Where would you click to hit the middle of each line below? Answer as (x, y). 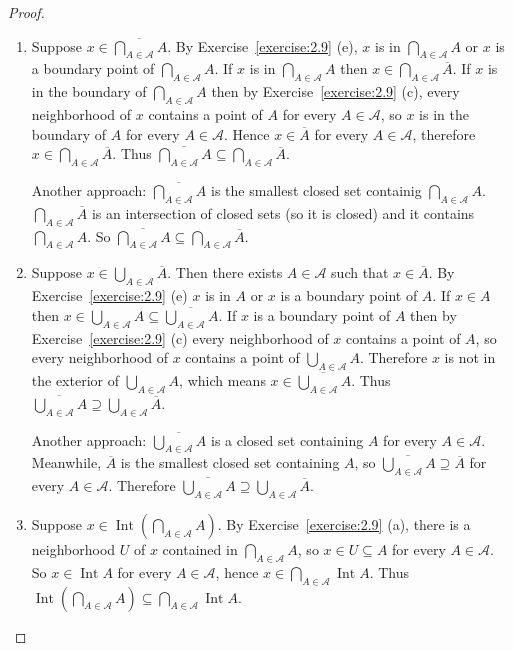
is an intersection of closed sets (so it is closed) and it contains (283, 212)
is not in (470, 357)
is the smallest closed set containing (230, 462)
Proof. (26, 12)
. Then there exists (225, 272)
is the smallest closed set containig (316, 189)
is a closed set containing (287, 439)
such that (360, 272)
